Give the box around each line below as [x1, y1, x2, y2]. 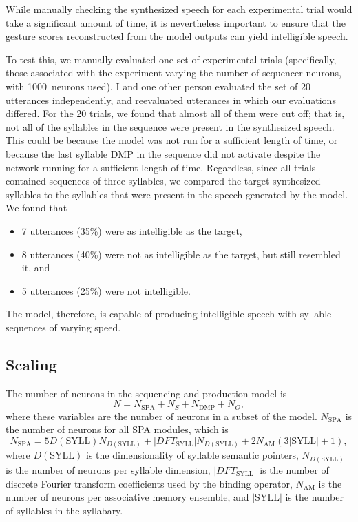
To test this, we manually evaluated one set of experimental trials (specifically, [6, 52, 337, 66]
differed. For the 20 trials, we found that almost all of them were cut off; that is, [6, 106, 345, 121]
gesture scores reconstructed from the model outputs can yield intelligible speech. [6, 29, 348, 43]
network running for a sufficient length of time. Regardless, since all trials [6, 160, 316, 174]
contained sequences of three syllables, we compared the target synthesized [6, 174, 321, 188]
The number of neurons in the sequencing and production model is [6, 386, 287, 400]
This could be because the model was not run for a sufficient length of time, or [6, 133, 338, 147]
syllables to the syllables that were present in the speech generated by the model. [6, 187, 348, 201]
